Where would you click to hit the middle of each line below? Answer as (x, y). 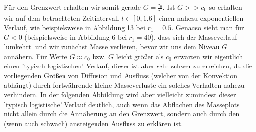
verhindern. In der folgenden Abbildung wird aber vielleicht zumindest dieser (120, 94)
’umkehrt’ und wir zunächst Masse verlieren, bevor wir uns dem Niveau (112, 47)
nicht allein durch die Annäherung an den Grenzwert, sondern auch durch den (122, 114)
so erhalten (225, 7)
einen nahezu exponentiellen (201, 18)
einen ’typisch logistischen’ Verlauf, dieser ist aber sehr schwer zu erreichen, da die (128, 66)
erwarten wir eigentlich (208, 56)
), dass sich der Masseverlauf (194, 37)
